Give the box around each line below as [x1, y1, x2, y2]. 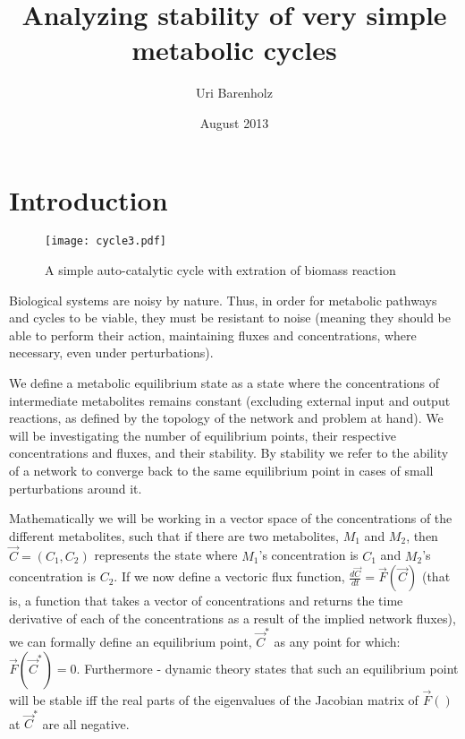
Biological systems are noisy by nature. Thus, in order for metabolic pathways [9, 290, 437, 309]
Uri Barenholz [196, 83, 273, 102]
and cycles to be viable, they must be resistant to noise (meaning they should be [9, 308, 451, 327]
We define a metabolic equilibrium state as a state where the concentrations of [9, 374, 440, 392]
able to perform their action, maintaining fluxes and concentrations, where [9, 325, 417, 344]
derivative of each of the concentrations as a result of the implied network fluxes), [9, 608, 456, 627]
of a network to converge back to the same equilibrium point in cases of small [9, 461, 434, 480]
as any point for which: [274, 632, 401, 651]
